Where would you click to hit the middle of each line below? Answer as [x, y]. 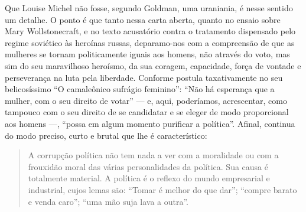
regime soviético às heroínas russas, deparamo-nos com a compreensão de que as [150, 42]
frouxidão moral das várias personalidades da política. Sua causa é [148, 166]
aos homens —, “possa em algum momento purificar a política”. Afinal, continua [150, 123]
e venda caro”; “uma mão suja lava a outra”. [108, 201]
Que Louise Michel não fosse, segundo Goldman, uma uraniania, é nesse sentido [149, 8]
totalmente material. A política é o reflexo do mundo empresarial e [149, 178]
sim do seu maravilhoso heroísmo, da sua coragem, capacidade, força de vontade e [153, 65]
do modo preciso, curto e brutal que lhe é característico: [106, 135]
